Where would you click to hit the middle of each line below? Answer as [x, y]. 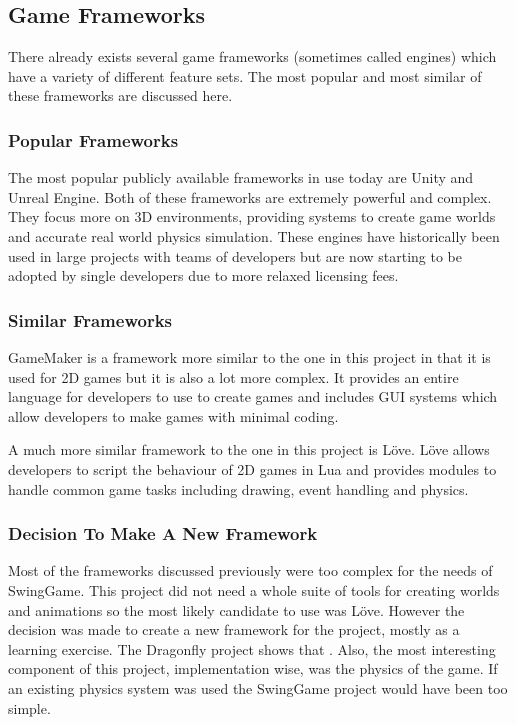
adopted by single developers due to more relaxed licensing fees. [203, 275]
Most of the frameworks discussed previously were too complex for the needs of [250, 570]
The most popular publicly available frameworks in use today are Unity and [241, 177]
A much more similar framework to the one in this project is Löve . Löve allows [249, 449]
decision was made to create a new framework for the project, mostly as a [234, 629]
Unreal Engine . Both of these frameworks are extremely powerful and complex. [250, 196]
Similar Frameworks [90, 319]
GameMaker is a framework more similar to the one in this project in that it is [249, 356]
